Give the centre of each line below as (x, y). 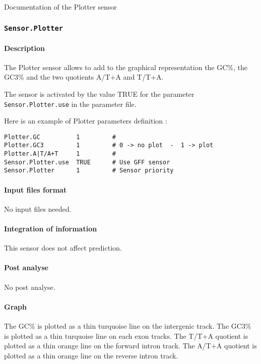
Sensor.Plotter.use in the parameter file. (70, 104)
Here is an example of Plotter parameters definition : (86, 121)
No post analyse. (30, 287)
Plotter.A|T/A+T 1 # (60, 154)
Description (25, 48)
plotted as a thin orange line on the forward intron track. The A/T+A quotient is (130, 346)
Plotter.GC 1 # (60, 137)
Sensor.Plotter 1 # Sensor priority (89, 171)
